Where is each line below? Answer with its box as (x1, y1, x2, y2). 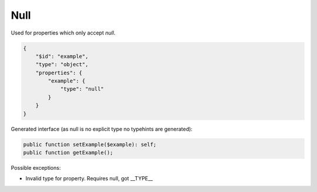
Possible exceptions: (11, 164, 61, 171)
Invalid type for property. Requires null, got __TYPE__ (25, 175, 153, 182)
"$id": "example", (35, 53, 89, 60)
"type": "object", (35, 61, 89, 68)
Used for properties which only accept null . (11, 29, 116, 36)
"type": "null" (60, 85, 104, 92)
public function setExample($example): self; (23, 141, 157, 148)
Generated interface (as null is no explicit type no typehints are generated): (11, 125, 193, 132)
